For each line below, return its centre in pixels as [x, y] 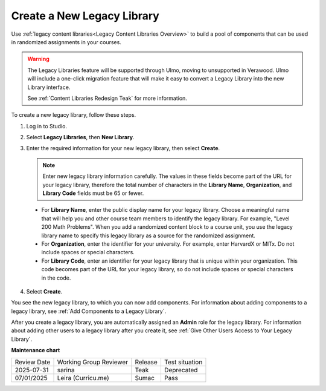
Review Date [33, 362]
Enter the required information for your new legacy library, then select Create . [123, 148]
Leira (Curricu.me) [83, 378]
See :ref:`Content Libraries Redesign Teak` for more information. [107, 98]
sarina [66, 370]
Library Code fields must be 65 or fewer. [93, 193]
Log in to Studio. [47, 126]
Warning [38, 59]
